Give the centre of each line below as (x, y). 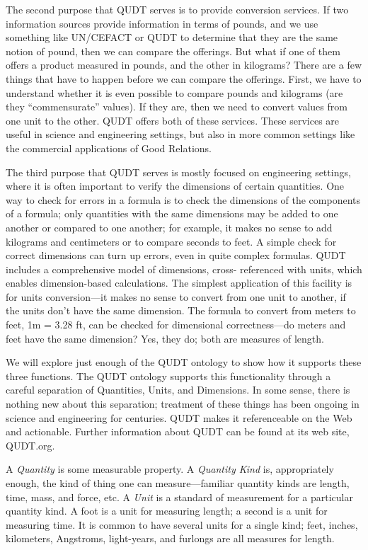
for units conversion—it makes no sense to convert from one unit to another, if (176, 296)
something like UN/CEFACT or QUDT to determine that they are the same (172, 37)
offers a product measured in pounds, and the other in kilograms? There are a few (184, 65)
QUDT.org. (30, 445)
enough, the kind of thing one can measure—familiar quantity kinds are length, (178, 483)
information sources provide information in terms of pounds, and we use (162, 23)
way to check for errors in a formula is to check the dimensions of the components (183, 199)
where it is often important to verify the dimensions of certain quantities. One (175, 186)
